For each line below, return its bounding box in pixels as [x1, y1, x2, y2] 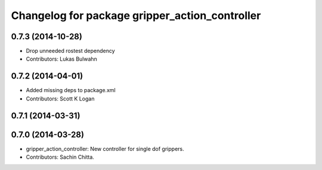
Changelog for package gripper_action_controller [11, 9, 261, 22]
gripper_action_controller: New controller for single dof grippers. [26, 145, 184, 152]
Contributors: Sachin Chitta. [26, 153, 95, 160]
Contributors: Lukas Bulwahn [26, 55, 98, 62]
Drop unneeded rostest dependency [26, 48, 116, 55]
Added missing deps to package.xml [26, 87, 116, 94]
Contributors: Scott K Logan [26, 95, 95, 102]
